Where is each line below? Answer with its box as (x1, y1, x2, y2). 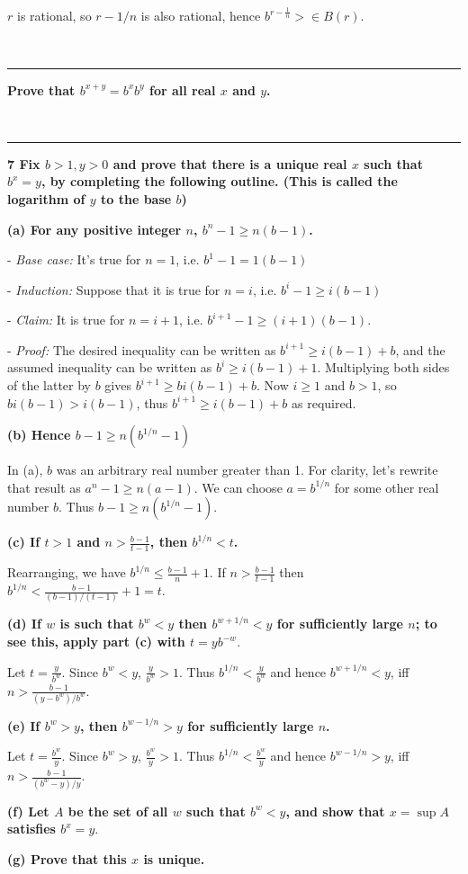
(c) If (7, 532, 40, 551)
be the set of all (67, 801, 168, 820)
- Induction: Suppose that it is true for (7, 280, 220, 299)
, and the (395, 340, 445, 359)
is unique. (143, 849, 205, 868)
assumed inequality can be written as (7, 358, 212, 377)
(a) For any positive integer (7, 219, 182, 238)
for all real (149, 80, 216, 99)
